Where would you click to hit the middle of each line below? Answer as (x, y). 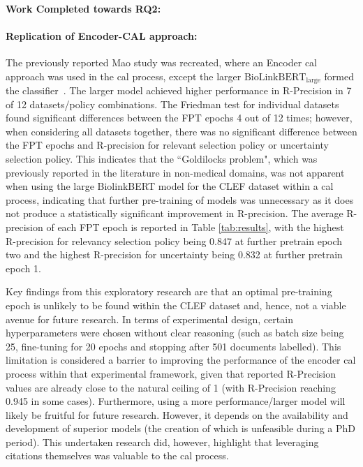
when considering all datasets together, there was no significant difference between (181, 131)
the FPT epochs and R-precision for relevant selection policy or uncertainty (168, 145)
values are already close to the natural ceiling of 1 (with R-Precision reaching (171, 387)
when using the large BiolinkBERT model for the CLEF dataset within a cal (170, 186)
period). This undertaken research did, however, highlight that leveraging (162, 442)
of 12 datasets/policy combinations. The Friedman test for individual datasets (172, 104)
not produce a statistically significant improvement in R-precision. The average (175, 213)
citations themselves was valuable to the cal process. (117, 455)
